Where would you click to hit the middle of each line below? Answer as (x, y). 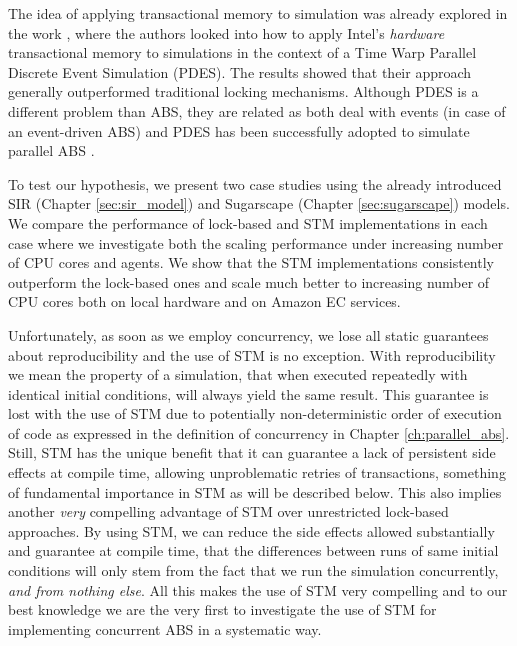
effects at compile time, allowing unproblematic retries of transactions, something (257, 472)
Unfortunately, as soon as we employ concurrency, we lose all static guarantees (248, 334)
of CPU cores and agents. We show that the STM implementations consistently (251, 262)
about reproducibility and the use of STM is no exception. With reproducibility (252, 354)
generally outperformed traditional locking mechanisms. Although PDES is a (243, 91)
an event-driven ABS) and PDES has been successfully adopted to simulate (239, 130)
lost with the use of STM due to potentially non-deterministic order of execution (255, 413)
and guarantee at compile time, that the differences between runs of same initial (253, 550)
